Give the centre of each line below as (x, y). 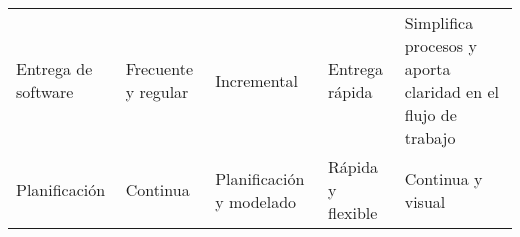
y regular (157, 91)
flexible (353, 212)
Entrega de (54, 68)
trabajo (430, 137)
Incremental (256, 80)
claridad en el (451, 91)
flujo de (430, 114)
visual (425, 201)
